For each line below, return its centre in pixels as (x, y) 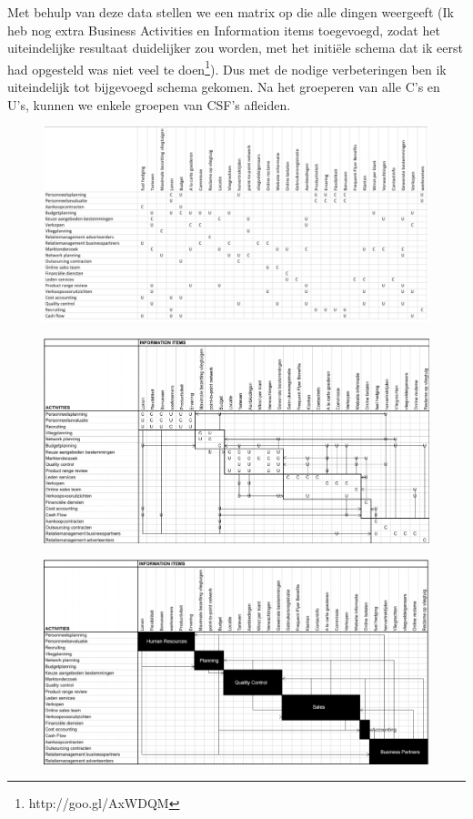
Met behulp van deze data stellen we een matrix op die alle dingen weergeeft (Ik (231, 12)
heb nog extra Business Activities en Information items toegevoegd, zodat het (224, 30)
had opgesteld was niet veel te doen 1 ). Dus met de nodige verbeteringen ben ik (227, 67)
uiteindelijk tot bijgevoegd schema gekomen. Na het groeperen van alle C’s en (224, 87)
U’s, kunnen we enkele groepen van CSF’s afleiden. (149, 104)
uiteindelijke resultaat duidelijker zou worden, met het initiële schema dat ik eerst (235, 48)
